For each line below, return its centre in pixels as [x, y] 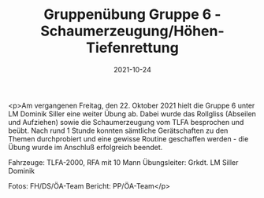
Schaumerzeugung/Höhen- [132, 31]
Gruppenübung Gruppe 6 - [132, 15]
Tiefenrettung [132, 48]
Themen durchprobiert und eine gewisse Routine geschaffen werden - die [128, 138]
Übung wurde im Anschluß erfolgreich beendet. [86, 147]
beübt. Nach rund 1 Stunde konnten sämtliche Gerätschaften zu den [118, 130]
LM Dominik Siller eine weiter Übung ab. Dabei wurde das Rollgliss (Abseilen [132, 114]
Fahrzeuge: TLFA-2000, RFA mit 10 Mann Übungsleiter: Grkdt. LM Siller [123, 162]
